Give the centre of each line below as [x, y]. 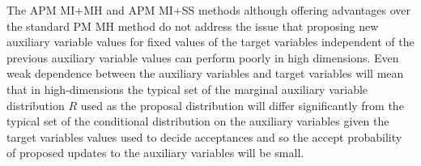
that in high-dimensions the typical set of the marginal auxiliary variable [187, 89]
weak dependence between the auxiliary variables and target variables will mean [205, 73]
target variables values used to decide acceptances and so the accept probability [204, 136]
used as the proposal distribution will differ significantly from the [242, 105]
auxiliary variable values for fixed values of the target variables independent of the [210, 42]
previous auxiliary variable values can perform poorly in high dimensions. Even [203, 57]
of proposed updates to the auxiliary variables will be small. [155, 153]
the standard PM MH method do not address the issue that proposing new [193, 26]
